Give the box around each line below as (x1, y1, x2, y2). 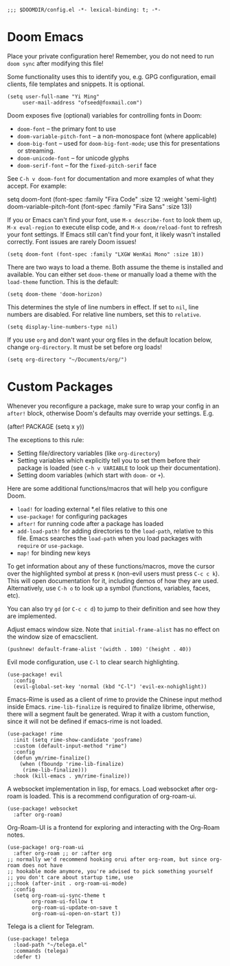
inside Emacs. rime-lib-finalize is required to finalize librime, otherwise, (7, 702, 216, 711)
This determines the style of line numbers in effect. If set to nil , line (7, 303, 199, 311)
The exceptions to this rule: (7, 435, 84, 443)
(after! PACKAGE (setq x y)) (7, 422, 84, 430)
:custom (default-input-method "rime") (13, 743, 128, 749)
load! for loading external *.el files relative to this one (16, 505, 168, 513)
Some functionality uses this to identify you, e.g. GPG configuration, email (7, 72, 216, 80)
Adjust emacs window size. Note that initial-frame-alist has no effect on (7, 625, 220, 633)
